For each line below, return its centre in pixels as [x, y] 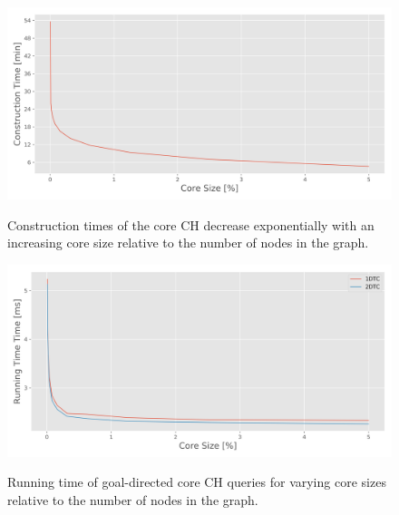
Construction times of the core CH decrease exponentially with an [191, 224]
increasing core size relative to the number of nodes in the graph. [188, 243]
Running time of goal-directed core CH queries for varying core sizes [197, 482]
